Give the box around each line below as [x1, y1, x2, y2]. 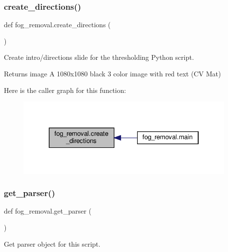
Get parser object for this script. [4, 238, 101, 249]
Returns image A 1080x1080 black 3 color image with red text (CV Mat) [4, 69, 221, 78]
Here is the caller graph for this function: [4, 85, 126, 95]
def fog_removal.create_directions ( [4, 19, 111, 30]
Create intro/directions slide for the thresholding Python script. [4, 52, 194, 62]
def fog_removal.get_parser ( [4, 206, 91, 216]
